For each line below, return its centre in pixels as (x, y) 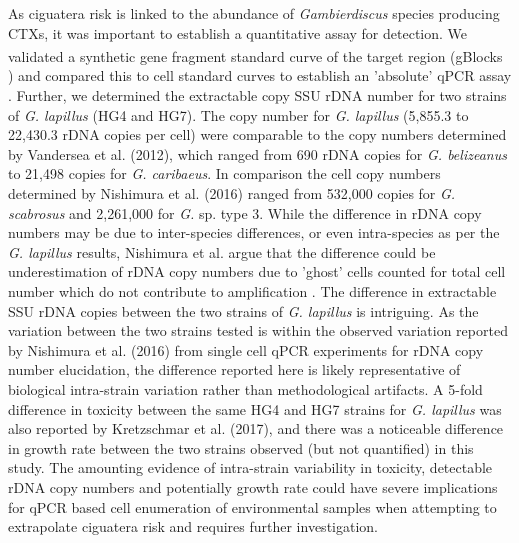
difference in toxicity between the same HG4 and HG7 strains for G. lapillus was (255, 408)
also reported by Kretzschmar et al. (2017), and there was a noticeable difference (256, 428)
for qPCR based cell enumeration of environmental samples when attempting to (252, 506)
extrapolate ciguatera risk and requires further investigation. (193, 526)
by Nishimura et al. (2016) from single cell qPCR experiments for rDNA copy (246, 349)
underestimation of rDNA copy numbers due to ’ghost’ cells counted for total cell (257, 271)
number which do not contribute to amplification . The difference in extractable (252, 290)
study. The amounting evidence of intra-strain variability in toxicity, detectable (250, 467)
